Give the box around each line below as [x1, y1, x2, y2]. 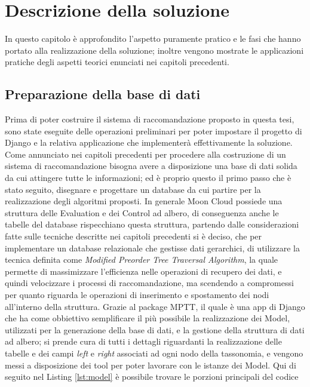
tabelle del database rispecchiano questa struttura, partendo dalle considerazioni [5, 218, 299, 231]
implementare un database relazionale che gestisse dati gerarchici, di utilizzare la [5, 241, 300, 254]
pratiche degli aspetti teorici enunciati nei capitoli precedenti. [5, 56, 229, 68]
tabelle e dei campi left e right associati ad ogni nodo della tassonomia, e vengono [5, 346, 303, 359]
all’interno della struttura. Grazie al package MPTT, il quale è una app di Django [5, 300, 305, 312]
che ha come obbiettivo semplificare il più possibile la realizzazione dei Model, [5, 312, 290, 324]
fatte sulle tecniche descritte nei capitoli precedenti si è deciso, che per [5, 230, 262, 242]
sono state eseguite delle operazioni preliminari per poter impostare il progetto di [5, 124, 302, 137]
